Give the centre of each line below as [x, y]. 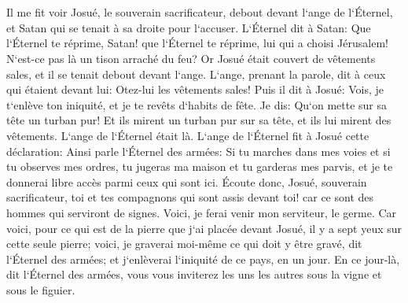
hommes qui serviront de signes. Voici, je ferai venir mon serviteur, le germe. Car [202, 212]
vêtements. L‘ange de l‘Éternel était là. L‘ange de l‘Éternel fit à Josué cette [188, 135]
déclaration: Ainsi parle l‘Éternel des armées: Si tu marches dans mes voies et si [198, 151]
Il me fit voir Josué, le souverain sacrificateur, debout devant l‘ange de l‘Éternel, [200, 12]
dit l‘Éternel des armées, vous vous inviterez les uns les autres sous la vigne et [194, 274]
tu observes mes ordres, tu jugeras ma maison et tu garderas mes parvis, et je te [200, 166]
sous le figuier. [41, 289]
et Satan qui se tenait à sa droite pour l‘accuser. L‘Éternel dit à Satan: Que [189, 27]
